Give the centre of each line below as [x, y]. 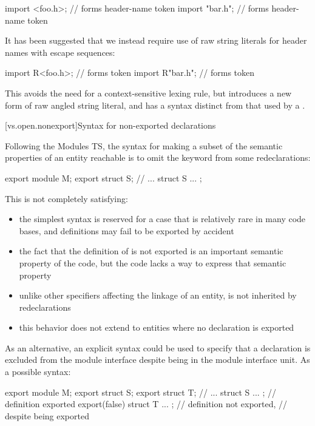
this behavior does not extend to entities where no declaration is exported [157, 327]
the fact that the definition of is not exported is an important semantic [151, 251]
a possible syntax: [38, 372]
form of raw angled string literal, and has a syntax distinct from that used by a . [155, 105]
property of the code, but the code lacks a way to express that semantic [153, 262]
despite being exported [47, 415]
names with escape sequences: [60, 52]
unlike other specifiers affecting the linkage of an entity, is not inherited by [158, 295]
